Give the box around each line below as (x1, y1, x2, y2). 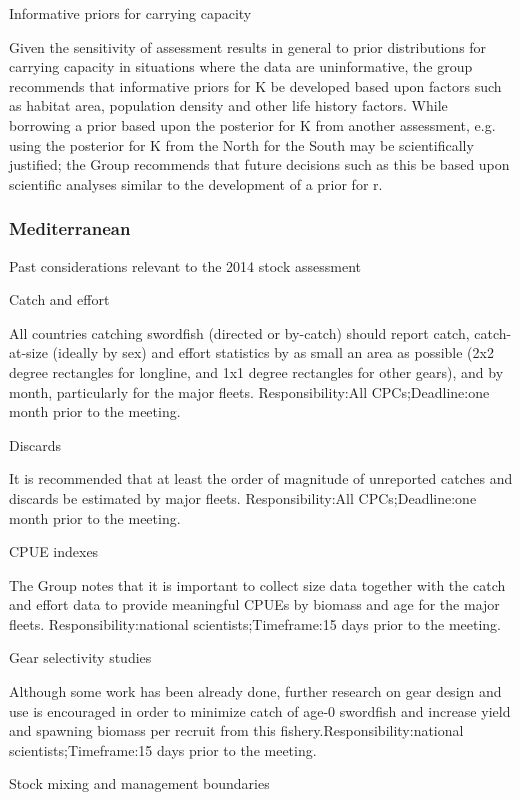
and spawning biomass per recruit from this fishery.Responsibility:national (9, 720, 464, 741)
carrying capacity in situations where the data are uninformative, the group (9, 56, 473, 77)
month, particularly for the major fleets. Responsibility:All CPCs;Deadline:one (9, 381, 490, 402)
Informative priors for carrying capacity (9, 3, 252, 23)
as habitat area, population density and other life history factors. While (9, 95, 448, 116)
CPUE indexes (9, 541, 99, 562)
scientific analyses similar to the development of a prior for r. (9, 173, 383, 194)
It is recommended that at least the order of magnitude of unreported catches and (9, 468, 513, 489)
